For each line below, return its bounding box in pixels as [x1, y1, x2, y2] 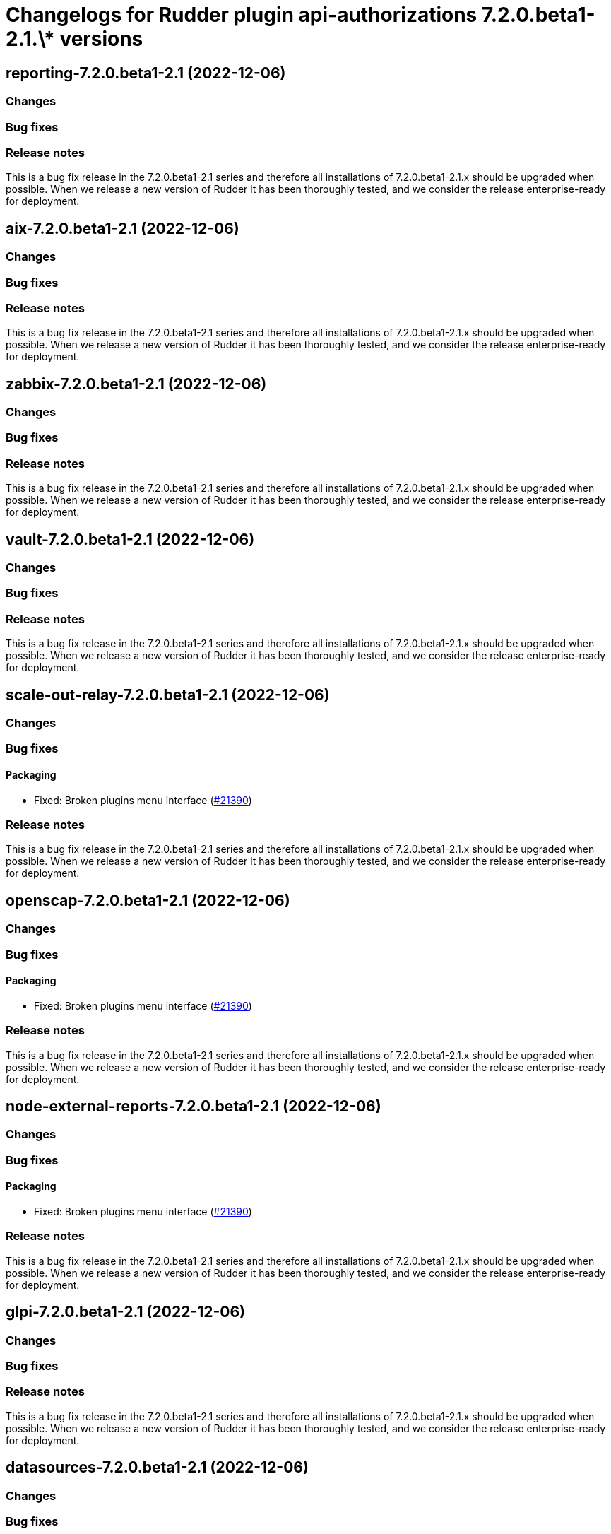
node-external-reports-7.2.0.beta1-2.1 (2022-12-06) [6, 1097, 381, 1115]
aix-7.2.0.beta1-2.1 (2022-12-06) [6, 219, 239, 237]
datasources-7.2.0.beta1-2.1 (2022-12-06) [6, 1458, 309, 1477]
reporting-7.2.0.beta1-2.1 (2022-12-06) [6, 64, 286, 82]
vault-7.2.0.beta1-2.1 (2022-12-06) [6, 530, 255, 548]
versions [59, 27, 143, 51]
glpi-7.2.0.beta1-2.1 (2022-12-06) [6, 1303, 246, 1321]
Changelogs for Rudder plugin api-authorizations [6, 3, 477, 27]
